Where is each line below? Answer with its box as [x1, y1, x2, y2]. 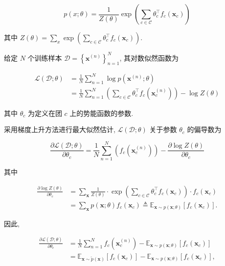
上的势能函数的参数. [69, 108, 134, 118]
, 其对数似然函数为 [119, 52, 179, 63]
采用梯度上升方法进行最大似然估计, [4, 124, 115, 134]
